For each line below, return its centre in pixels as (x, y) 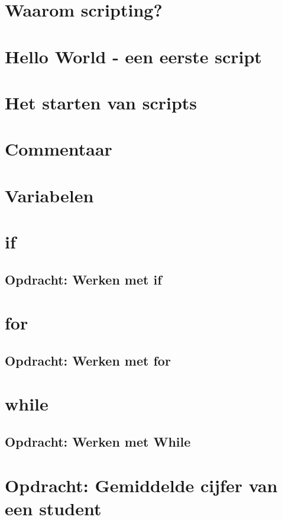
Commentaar (59, 149)
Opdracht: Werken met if (83, 279)
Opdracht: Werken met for (88, 360)
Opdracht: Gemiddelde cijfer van (141, 485)
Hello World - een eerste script (133, 56)
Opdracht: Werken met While (98, 441)
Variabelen (49, 195)
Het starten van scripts (101, 102)
